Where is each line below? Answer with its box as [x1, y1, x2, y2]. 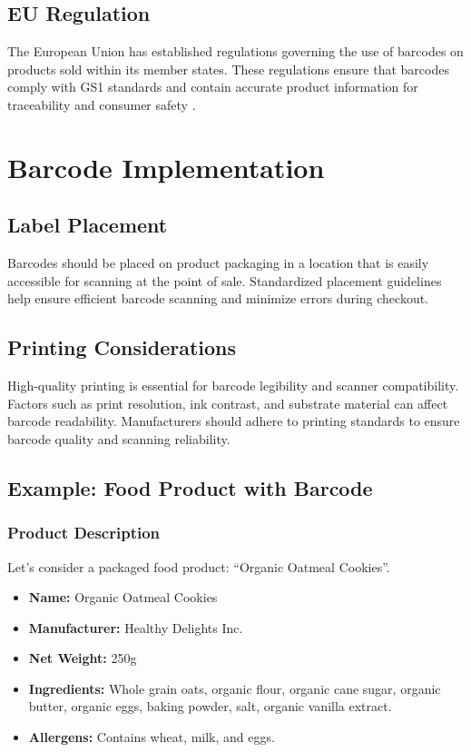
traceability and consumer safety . [7, 94, 196, 114]
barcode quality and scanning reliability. [7, 429, 231, 448]
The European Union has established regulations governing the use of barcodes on [7, 42, 464, 61]
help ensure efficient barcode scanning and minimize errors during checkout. [7, 289, 429, 308]
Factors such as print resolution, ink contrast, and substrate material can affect [7, 393, 448, 412]
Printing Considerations [7, 333, 236, 361]
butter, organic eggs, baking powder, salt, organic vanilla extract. [28, 697, 392, 716]
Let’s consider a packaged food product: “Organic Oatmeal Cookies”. [7, 557, 390, 576]
